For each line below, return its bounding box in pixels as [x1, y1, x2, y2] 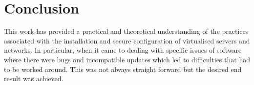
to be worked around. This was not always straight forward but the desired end [4, 64, 242, 74]
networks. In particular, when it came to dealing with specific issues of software [4, 45, 242, 55]
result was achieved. [4, 73, 63, 84]
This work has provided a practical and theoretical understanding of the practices [4, 26, 249, 36]
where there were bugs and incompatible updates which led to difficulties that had [4, 54, 250, 64]
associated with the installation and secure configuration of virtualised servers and [4, 35, 250, 45]
